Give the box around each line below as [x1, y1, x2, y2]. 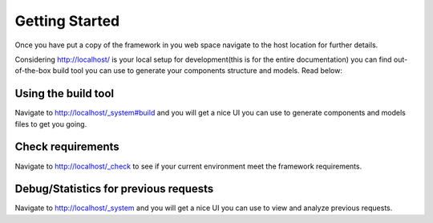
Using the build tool [14, 87, 115, 100]
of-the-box [14, 66, 51, 75]
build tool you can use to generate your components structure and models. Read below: [52, 66, 342, 75]
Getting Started [14, 12, 120, 30]
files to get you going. [14, 119, 87, 128]
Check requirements [14, 140, 119, 154]
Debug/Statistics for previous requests [14, 182, 214, 196]
